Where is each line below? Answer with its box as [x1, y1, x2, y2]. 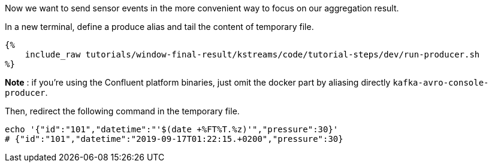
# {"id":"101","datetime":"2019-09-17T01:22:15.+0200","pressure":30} [5, 134, 343, 144]
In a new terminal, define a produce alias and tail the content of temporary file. [5, 22, 314, 32]
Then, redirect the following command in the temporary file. [5, 106, 240, 116]
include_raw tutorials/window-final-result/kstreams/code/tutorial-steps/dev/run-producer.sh [25, 50, 480, 59]
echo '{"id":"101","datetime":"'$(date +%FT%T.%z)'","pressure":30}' [5, 125, 339, 134]
